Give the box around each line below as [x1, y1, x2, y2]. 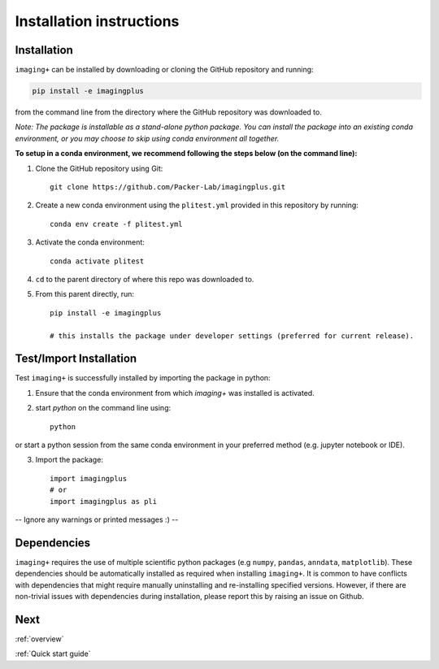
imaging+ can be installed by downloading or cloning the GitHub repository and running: [15, 65, 314, 75]
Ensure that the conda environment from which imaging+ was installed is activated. [35, 388, 315, 397]
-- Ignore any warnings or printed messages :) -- [15, 515, 179, 524]
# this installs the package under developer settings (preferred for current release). [50, 331, 415, 341]
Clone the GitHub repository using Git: [35, 163, 163, 173]
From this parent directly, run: [35, 289, 134, 299]
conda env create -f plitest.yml [50, 219, 183, 228]
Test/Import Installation [15, 352, 137, 366]
